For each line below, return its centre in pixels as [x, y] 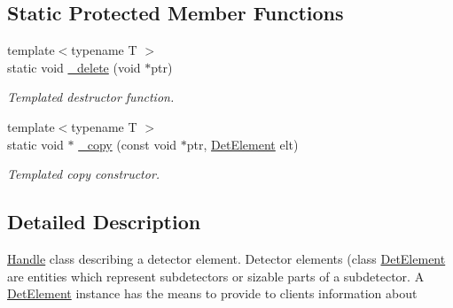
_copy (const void [128, 144]
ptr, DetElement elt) [242, 144]
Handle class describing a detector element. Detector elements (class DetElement [226, 258]
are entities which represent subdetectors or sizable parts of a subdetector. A [216, 276]
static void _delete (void [74, 67]
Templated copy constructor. [84, 174]
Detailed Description [104, 222]
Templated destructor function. [91, 97]
